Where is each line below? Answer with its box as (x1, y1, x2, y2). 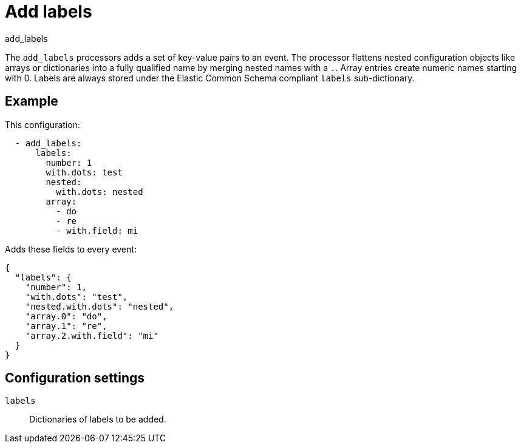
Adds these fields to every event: (5, 243, 137, 254)
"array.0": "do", (25, 311, 107, 321)
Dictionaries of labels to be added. (29, 414, 166, 425)
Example (5, 93, 58, 109)
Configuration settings (5, 370, 145, 386)
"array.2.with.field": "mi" (25, 330, 158, 341)
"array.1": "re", (25, 321, 107, 331)
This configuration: (5, 119, 80, 130)
